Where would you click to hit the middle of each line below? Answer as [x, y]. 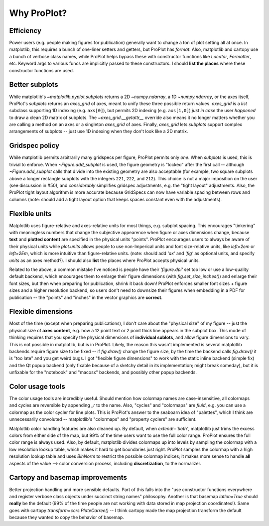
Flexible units [30, 213]
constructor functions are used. [42, 70]
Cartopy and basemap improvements [68, 477]
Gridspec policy [34, 146]
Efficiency [25, 31]
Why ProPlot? [38, 13]
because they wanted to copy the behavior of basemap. [67, 518]
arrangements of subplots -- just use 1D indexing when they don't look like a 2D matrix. [99, 131]
